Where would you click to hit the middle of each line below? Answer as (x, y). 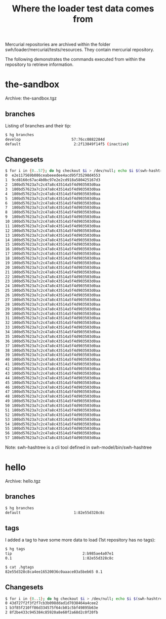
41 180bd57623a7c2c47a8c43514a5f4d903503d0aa (53, 364)
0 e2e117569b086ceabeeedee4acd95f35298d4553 (53, 176)
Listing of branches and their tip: (38, 126)
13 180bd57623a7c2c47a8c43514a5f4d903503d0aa (53, 235)
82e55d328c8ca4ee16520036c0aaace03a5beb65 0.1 (54, 572)
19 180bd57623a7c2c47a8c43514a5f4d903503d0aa (53, 263)
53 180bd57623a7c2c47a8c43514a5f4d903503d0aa (53, 419)
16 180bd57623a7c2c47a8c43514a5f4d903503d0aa (53, 249)
